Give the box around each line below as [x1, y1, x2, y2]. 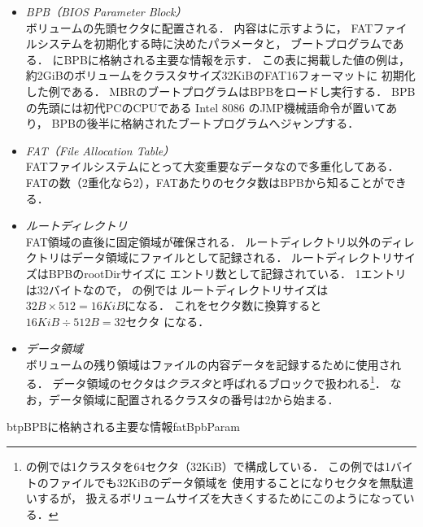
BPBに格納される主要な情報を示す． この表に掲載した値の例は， [63, 50, 410, 68]
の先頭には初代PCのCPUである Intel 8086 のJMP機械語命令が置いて [25, 98, 386, 115]
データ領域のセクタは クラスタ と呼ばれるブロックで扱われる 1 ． [52, 372, 386, 392]
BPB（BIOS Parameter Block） [25, 3, 187, 20]
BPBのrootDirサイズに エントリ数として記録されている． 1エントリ [48, 264, 407, 281]
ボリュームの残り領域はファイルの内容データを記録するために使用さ [25, 355, 390, 372]
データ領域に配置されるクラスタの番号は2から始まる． [48, 390, 339, 407]
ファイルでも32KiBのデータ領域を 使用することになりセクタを [48, 473, 380, 490]
